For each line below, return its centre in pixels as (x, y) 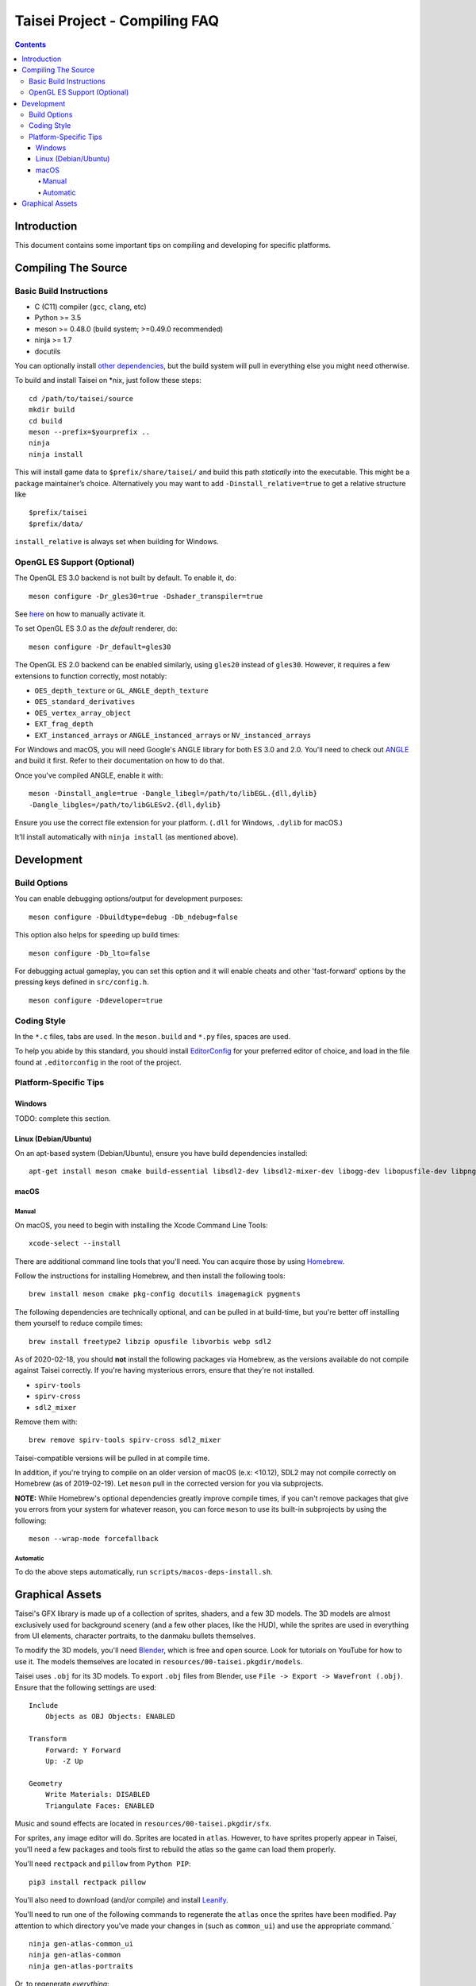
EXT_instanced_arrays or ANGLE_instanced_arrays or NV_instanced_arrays (173, 735)
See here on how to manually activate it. (80, 614)
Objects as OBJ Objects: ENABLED (110, 1717)
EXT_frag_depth (64, 724)
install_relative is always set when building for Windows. (117, 542)
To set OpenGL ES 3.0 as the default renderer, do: (96, 628)
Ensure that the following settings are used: (86, 1687)
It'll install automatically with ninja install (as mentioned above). (127, 837)
